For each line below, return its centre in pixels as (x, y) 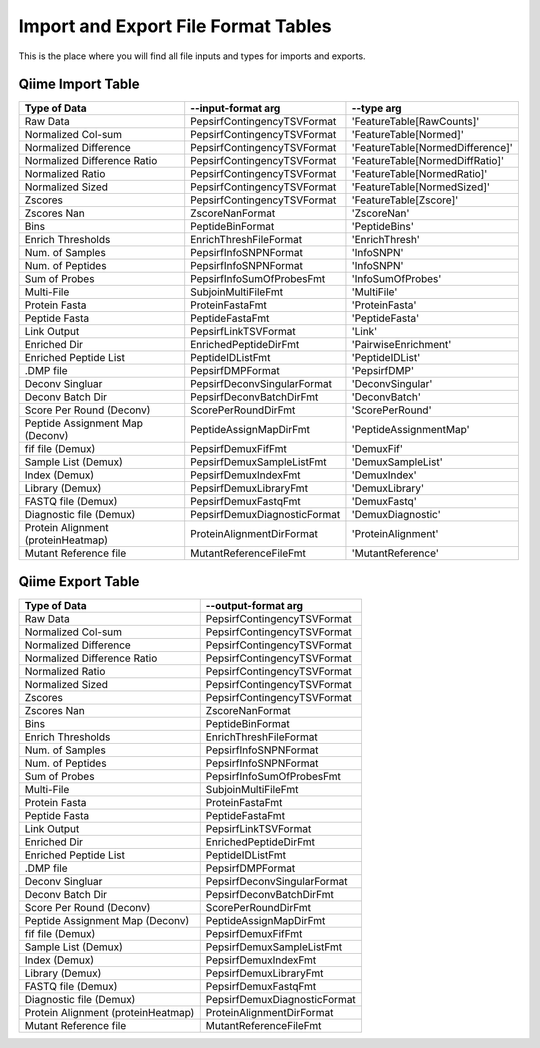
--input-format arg (235, 108)
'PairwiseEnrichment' (401, 345)
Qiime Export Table (79, 581)
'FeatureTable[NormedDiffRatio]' (428, 161)
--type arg (376, 108)
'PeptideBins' (382, 227)
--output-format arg (254, 605)
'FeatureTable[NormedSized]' (420, 187)
